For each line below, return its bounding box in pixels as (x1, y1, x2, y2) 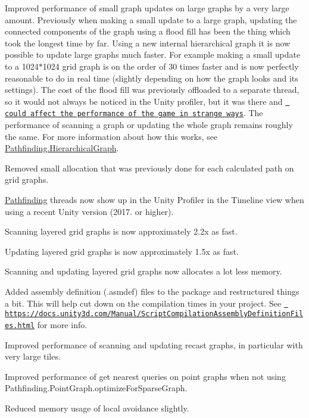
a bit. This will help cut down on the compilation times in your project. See (5, 297, 282, 309)
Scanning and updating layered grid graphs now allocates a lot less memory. (5, 265, 282, 277)
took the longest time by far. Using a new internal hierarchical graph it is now (5, 36, 291, 49)
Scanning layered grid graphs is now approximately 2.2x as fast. (5, 225, 238, 238)
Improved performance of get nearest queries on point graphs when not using (5, 370, 286, 382)
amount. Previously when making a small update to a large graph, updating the (5, 13, 297, 26)
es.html (5, 321, 35, 330)
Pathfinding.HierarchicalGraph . (5, 142, 119, 154)
